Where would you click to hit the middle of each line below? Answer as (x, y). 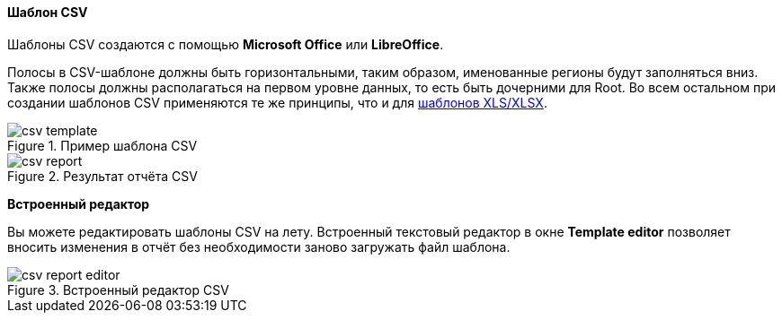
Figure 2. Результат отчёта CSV (102, 176)
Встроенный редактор (79, 203)
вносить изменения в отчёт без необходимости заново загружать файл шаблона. (259, 246)
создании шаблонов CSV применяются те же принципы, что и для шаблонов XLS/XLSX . (277, 102)
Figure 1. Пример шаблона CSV (102, 145)
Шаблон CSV (48, 12)
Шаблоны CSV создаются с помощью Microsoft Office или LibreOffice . (226, 44)
